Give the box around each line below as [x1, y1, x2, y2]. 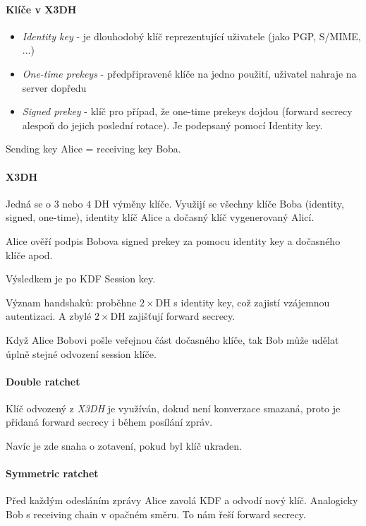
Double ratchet [6, 373, 80, 388]
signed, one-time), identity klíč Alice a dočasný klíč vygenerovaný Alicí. [6, 210, 315, 225]
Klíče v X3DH [6, 1, 77, 16]
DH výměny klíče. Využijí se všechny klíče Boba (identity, [94, 196, 344, 210]
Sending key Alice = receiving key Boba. [6, 141, 181, 156]
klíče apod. [6, 247, 53, 262]
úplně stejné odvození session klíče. [6, 346, 157, 361]
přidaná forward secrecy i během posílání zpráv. [6, 414, 213, 429]
